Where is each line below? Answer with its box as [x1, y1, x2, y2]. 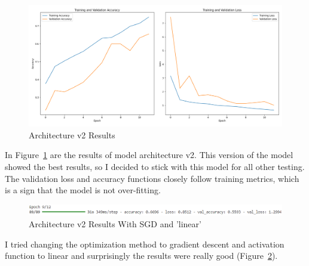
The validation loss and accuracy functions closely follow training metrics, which [5, 172, 299, 184]
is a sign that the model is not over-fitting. [5, 184, 161, 196]
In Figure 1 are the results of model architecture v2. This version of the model [5, 149, 293, 161]
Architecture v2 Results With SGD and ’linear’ [29, 217, 201, 230]
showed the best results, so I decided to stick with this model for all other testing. [5, 160, 305, 172]
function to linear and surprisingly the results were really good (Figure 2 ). [5, 249, 278, 262]
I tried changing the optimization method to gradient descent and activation [5, 237, 284, 250]
